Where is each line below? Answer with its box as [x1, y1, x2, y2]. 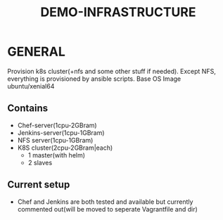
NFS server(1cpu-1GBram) [17, 136, 94, 144]
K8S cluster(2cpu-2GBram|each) [17, 143, 113, 152]
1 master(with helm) [27, 150, 86, 159]
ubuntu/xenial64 [7, 82, 55, 90]
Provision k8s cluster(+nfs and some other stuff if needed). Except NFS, [7, 67, 216, 75]
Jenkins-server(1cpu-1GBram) [17, 128, 105, 137]
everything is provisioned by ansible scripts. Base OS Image [7, 75, 181, 83]
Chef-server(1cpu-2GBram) [17, 121, 97, 129]
